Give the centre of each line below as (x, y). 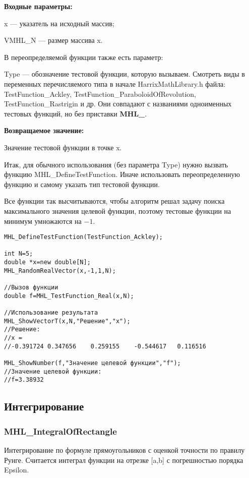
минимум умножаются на (43, 221)
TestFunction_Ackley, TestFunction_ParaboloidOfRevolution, (100, 94)
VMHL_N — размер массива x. (53, 40)
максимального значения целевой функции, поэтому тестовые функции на (118, 211)
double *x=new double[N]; (47, 262)
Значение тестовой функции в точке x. (63, 147)
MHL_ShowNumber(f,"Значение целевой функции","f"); (92, 363)
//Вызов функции (31, 288)
